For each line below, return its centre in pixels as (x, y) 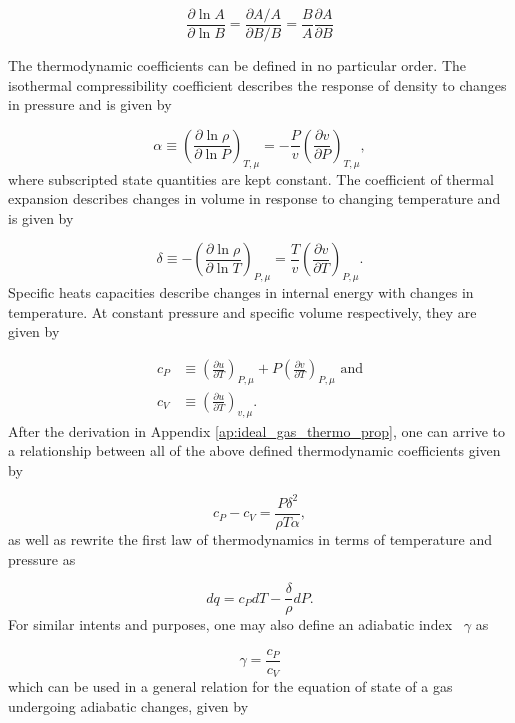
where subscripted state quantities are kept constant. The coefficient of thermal (251, 178)
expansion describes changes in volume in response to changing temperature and (254, 198)
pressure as (42, 558)
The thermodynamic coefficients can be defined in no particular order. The (237, 65)
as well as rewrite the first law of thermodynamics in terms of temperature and (250, 539)
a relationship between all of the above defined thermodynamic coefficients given (254, 450)
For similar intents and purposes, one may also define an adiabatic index (230, 624)
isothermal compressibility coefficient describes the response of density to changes (257, 84)
